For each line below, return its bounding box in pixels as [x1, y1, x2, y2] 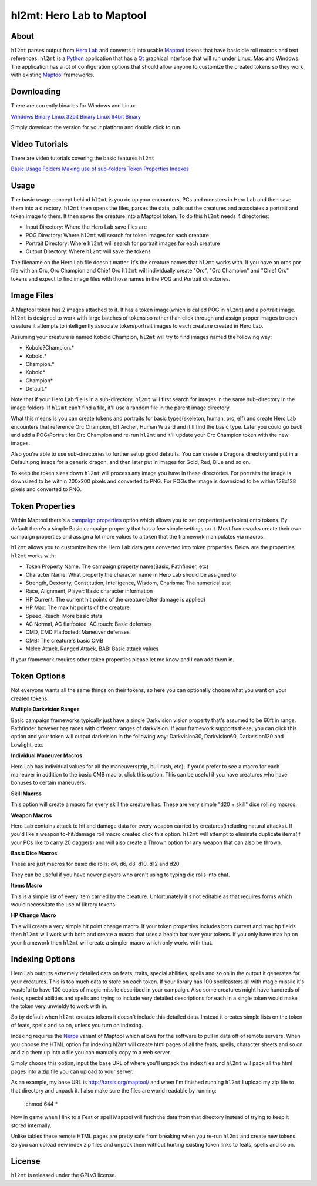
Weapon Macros [11, 811, 52, 819]
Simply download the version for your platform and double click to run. [11, 123, 182, 130]
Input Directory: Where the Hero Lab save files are [25, 223, 147, 230]
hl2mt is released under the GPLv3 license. [11, 1172, 117, 1179]
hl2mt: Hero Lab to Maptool [11, 9, 147, 22]
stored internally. [11, 1122, 52, 1129]
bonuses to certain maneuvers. [11, 779, 86, 787]
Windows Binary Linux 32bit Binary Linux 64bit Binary [11, 113, 141, 120]
